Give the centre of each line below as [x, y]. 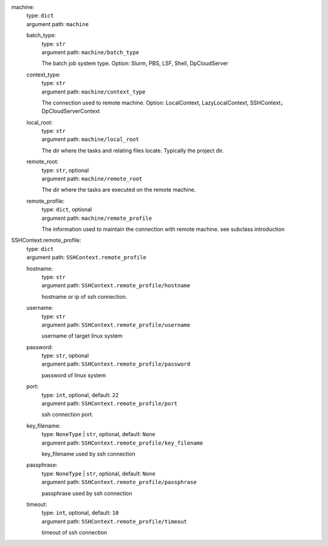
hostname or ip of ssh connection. [84, 296]
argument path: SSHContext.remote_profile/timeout [114, 521]
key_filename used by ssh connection [89, 454]
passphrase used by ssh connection [87, 493]
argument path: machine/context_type [94, 92]
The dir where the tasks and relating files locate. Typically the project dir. [133, 150]
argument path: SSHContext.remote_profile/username [116, 324]
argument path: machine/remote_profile [97, 218]
